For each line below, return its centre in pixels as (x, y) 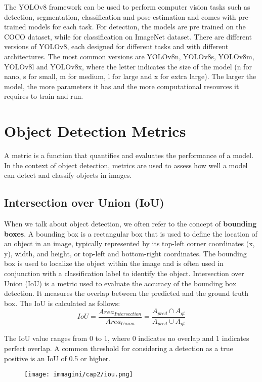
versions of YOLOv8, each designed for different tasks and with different (116, 46)
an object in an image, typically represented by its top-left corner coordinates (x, (129, 243)
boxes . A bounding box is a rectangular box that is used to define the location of (131, 233)
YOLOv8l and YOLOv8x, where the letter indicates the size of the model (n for (128, 66)
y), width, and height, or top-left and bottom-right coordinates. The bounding (125, 253)
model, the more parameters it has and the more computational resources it (122, 86)
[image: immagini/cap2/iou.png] (79, 375)
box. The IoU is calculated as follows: (62, 303)
